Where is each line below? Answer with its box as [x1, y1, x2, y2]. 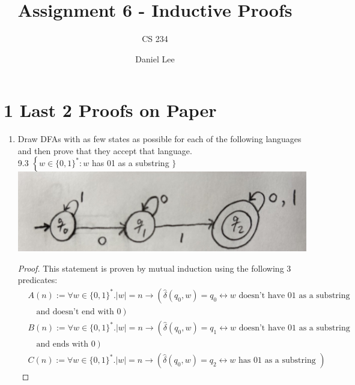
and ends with [36, 340, 88, 349]
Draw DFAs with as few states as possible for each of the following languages [17, 133, 302, 145]
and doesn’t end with [36, 307, 114, 316]
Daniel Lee [135, 52, 175, 65]
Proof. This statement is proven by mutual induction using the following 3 [17, 261, 291, 274]
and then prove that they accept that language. [17, 144, 192, 157]
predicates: [17, 273, 58, 286]
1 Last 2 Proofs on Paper [4, 98, 217, 122]
